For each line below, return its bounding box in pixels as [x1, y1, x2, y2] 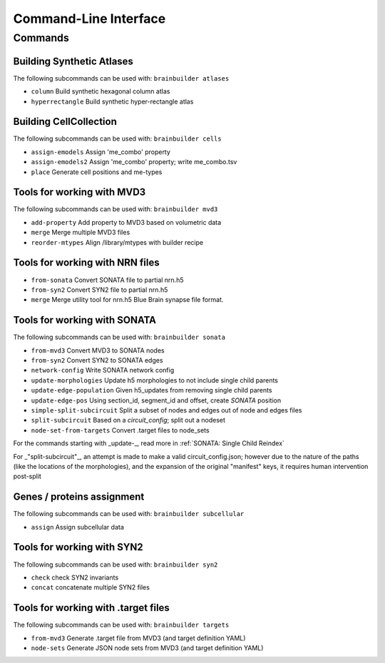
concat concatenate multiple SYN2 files [31, 583, 150, 592]
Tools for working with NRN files [13, 257, 160, 269]
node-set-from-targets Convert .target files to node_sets [31, 425, 210, 435]
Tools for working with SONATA [13, 314, 157, 326]
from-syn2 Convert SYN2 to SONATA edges [31, 356, 163, 365]
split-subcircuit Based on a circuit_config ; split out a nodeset [31, 416, 226, 425]
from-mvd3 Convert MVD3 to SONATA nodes [31, 346, 165, 355]
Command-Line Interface [13, 11, 166, 26]
